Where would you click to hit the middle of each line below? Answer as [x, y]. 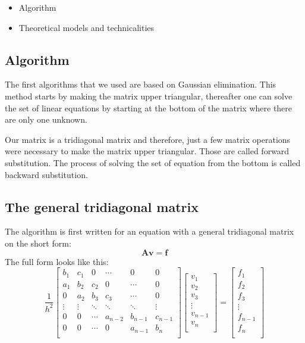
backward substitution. [46, 174]
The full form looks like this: [57, 261]
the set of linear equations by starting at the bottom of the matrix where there [149, 107]
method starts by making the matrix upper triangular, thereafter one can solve [149, 96]
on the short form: [38, 243]
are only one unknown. [46, 119]
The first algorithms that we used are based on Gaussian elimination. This [141, 84]
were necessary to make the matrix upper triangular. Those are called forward [147, 151]
